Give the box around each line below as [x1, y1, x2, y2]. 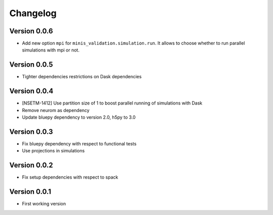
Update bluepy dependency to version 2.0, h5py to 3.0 [22, 114, 136, 121]
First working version [22, 201, 66, 207]
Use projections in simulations [22, 148, 85, 154]
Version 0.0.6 [9, 27, 53, 35]
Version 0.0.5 [9, 61, 53, 69]
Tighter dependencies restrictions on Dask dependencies [22, 74, 142, 80]
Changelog [9, 8, 57, 19]
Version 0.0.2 [9, 161, 53, 170]
